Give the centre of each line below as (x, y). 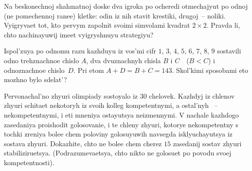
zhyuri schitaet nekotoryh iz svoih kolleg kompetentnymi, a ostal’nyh (107, 105)
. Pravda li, (223, 25)
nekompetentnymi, (31, 114)
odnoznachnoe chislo (34, 70)
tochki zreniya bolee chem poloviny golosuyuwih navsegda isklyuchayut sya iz (118, 134)
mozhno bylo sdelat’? (36, 79)
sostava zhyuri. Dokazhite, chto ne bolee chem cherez (83, 143)
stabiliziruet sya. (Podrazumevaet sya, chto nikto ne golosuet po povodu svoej (118, 153)
